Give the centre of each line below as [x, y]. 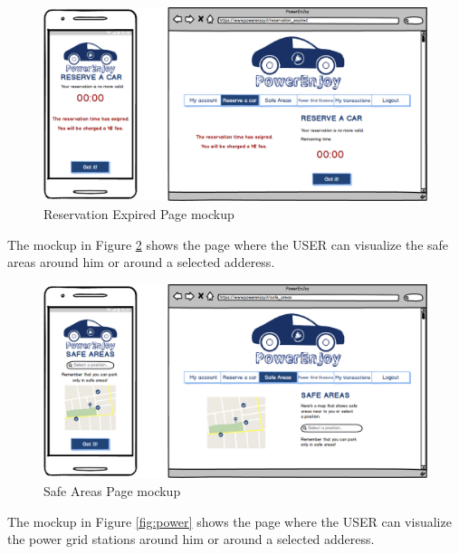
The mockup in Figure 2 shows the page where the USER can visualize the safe [228, 244]
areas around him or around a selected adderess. [141, 262]
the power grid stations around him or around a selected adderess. [191, 539]
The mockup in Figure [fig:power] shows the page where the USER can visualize [229, 521]
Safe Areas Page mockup [112, 490]
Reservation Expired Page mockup [139, 214]
